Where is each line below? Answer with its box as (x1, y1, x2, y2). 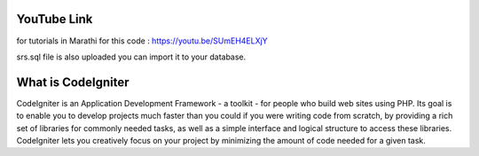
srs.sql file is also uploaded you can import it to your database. (16, 51, 247, 62)
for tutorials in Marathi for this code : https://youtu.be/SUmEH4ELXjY (16, 35, 268, 46)
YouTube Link (16, 12, 93, 27)
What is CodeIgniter (16, 74, 130, 90)
